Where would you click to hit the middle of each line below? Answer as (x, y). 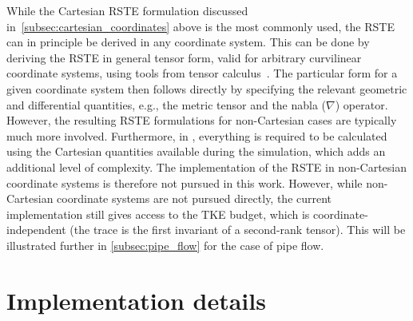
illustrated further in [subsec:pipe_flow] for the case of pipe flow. (165, 245)
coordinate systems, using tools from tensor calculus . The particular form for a (202, 73)
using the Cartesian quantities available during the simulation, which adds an (196, 151)
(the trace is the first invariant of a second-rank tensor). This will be (238, 230)
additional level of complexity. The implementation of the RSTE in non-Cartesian (207, 166)
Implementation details (136, 300)
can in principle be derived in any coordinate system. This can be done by (188, 42)
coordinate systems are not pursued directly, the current (195, 198)
